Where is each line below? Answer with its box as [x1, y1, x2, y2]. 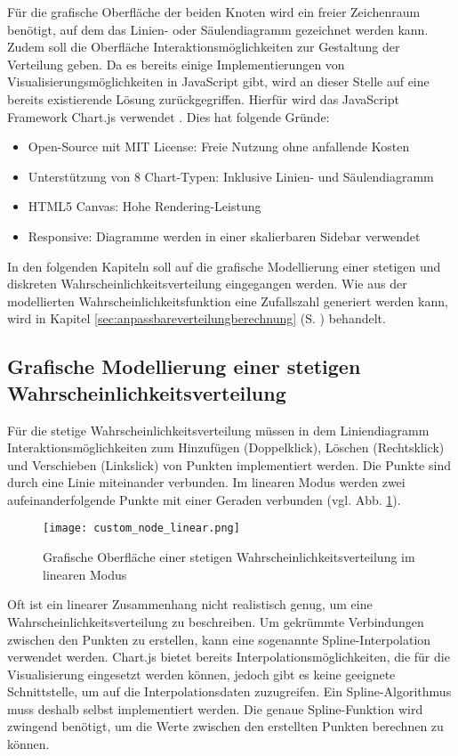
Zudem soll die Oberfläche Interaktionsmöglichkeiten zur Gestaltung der [7, 37, 400, 56]
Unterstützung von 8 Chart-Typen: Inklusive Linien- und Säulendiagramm [28, 167, 434, 185]
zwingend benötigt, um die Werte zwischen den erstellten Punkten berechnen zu [7, 717, 444, 736]
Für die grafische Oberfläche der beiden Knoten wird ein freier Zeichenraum [7, 3, 421, 20]
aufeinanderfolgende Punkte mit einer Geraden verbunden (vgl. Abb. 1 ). [7, 490, 401, 508]
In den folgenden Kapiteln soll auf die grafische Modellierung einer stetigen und [7, 256, 441, 275]
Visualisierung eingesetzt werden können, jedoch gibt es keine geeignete [7, 664, 396, 683]
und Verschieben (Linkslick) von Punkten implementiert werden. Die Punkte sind [7, 455, 451, 474]
